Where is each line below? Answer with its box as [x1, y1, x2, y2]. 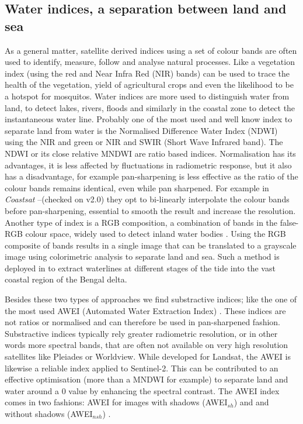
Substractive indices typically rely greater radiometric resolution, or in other [5, 327, 278, 339]
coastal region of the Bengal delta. [5, 273, 127, 285]
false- [280, 216, 299, 228]
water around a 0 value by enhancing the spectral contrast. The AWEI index [5, 384, 280, 397]
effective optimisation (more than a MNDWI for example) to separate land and [5, 373, 288, 385]
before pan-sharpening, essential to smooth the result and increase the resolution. [5, 204, 296, 216]
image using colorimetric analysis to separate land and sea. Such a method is [5, 250, 280, 263]
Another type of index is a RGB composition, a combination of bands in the [5, 216, 278, 228]
